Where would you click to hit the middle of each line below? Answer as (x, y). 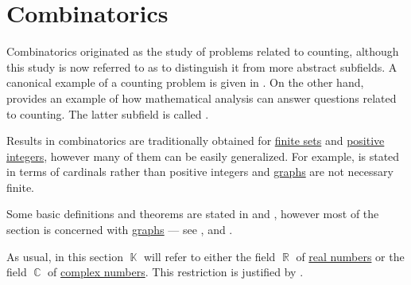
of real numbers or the (350, 256)
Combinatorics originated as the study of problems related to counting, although (203, 51)
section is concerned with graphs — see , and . (120, 230)
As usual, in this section (65, 256)
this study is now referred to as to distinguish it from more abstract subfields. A (202, 66)
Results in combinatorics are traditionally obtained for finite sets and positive (196, 141)
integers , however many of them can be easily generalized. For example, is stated (203, 156)
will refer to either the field (209, 256)
